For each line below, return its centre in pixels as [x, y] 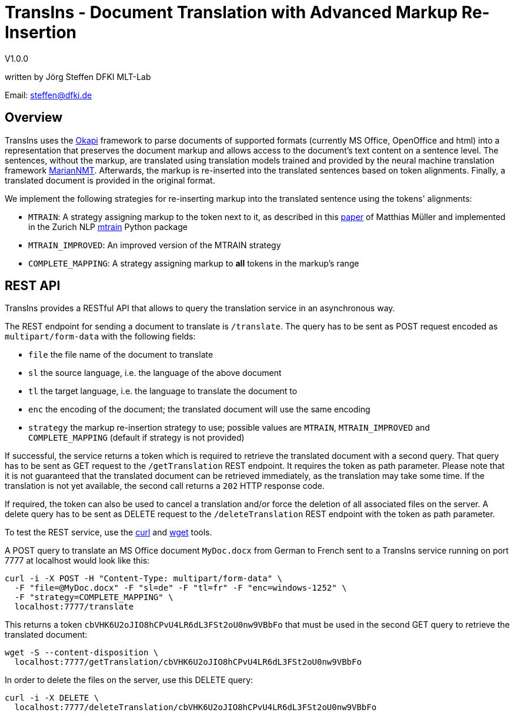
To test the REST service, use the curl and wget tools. [109, 532]
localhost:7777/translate [74, 607]
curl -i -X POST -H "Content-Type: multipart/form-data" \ [144, 579]
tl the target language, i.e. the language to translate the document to [163, 391]
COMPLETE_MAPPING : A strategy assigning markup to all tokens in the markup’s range [194, 263]
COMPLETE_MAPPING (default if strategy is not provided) [136, 438]
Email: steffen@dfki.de [49, 95]
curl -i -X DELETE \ [52, 698]
